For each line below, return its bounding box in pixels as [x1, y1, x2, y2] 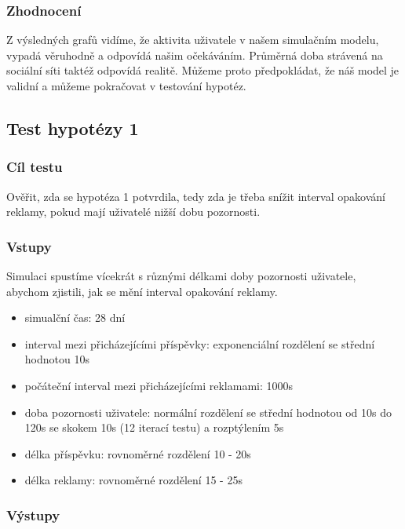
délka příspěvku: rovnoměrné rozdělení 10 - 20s [24, 445, 251, 462]
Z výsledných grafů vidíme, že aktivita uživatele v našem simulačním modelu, [6, 31, 379, 48]
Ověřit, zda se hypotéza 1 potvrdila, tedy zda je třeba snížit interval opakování [6, 188, 385, 204]
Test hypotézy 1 [6, 115, 139, 140]
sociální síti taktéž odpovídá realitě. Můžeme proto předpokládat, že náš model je [6, 62, 400, 78]
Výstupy [6, 505, 60, 524]
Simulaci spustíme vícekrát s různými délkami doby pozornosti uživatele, [6, 268, 356, 283]
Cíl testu [6, 157, 63, 177]
